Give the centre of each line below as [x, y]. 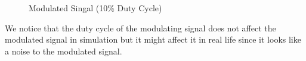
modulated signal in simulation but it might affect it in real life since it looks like [153, 39]
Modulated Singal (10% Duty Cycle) [95, 8]
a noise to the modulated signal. [64, 51]
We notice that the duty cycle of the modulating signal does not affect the [140, 28]
